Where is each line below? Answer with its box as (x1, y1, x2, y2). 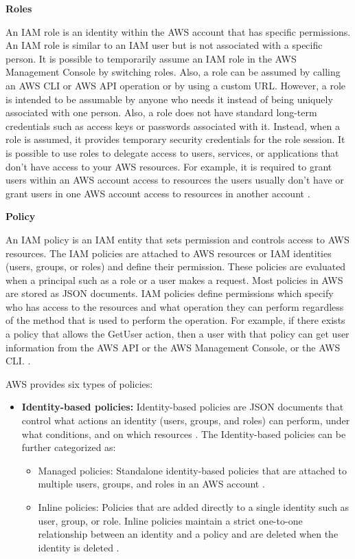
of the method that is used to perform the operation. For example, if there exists (5, 313, 345, 327)
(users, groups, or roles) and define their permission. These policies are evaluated (5, 259, 346, 274)
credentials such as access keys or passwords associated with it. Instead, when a (5, 118, 341, 133)
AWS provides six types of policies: (5, 376, 153, 391)
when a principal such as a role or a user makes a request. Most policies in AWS (5, 272, 343, 287)
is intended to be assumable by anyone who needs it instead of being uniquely (5, 91, 333, 106)
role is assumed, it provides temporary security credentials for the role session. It (5, 132, 345, 146)
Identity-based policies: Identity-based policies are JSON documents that (21, 399, 344, 414)
